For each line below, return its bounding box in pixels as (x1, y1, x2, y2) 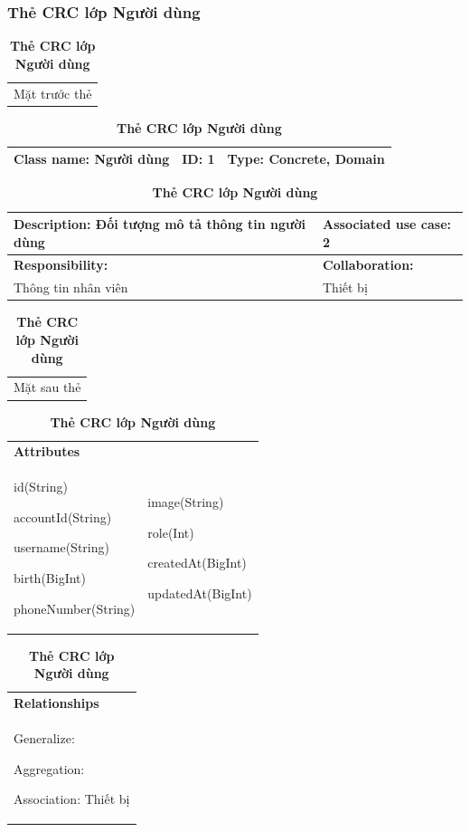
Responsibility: (14, 255, 108, 274)
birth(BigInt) (14, 569, 86, 587)
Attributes (14, 442, 80, 461)
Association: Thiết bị (14, 789, 130, 808)
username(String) (14, 538, 109, 557)
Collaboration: (323, 255, 414, 274)
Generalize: (14, 728, 75, 747)
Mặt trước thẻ (14, 83, 92, 102)
